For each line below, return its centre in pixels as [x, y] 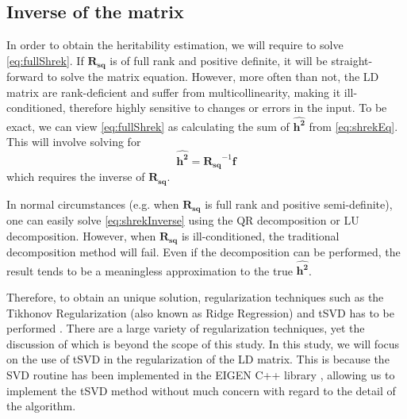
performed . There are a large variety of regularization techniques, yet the [186, 328]
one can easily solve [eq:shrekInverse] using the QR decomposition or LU [183, 220]
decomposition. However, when [81, 235]
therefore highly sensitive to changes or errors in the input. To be [228, 108]
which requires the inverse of [76, 177]
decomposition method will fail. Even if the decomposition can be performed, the [203, 252]
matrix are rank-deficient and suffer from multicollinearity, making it [174, 92]
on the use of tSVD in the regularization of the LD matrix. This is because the [198, 359]
